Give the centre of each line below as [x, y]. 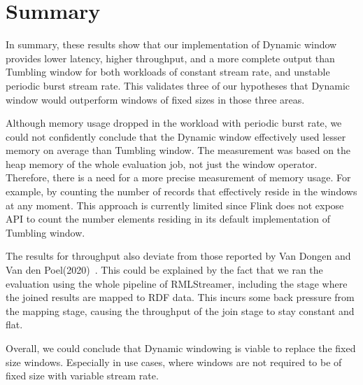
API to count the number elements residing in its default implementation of [168, 219]
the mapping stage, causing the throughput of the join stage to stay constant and [180, 310]
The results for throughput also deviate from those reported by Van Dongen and [178, 256]
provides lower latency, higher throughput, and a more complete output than [170, 58]
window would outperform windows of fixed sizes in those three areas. [155, 99]
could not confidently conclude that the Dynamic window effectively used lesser [176, 136]
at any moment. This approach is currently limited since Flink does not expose [175, 205]
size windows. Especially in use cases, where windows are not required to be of [174, 362]
